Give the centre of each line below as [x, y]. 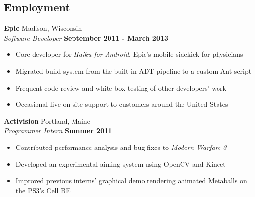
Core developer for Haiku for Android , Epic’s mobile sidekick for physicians [129, 54]
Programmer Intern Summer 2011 [58, 130]
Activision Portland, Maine [47, 121]
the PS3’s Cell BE [43, 190]
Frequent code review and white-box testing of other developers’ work [121, 87]
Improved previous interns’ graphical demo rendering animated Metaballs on [131, 180]
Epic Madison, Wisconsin [43, 28]
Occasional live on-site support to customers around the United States [122, 104]
